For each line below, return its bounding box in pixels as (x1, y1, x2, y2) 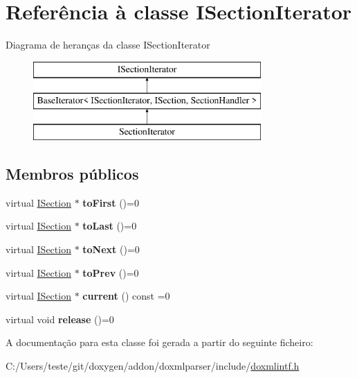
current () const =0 (82, 289, 170, 303)
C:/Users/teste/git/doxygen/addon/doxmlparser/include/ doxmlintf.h (6, 359, 300, 373)
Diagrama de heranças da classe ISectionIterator (6, 37, 210, 52)
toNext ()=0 (82, 242, 140, 257)
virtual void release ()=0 (6, 311, 114, 326)
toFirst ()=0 (82, 195, 139, 209)
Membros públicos (6, 163, 139, 184)
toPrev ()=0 (82, 265, 139, 280)
